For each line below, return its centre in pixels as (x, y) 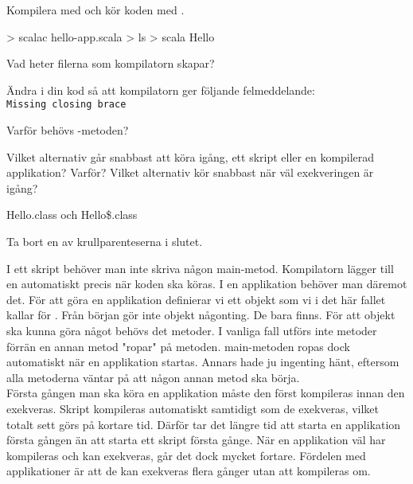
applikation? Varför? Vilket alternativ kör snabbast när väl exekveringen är (190, 172)
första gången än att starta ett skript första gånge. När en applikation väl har (196, 440)
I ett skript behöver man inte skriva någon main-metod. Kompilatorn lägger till (200, 268)
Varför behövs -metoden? (68, 130)
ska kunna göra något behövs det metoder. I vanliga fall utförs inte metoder (192, 330)
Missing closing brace (66, 105)
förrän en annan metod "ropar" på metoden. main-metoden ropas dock (178, 346)
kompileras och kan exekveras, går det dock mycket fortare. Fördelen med (186, 455)
